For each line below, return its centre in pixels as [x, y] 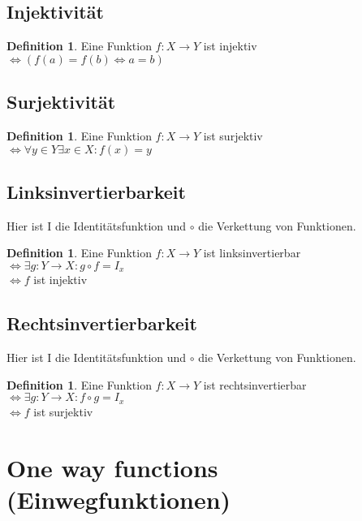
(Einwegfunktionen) [119, 499]
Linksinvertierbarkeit [96, 191]
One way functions [112, 467]
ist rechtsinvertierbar [255, 384]
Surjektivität [61, 102]
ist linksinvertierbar [252, 253]
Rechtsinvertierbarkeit [102, 323]
